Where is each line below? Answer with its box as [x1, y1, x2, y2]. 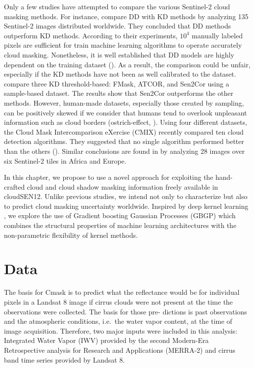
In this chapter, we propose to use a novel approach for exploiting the [4, 172, 213, 182]
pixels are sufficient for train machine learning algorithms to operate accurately [4, 40, 242, 50]
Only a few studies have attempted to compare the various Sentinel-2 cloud [4, 1, 230, 11]
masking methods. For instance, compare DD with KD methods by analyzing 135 [4, 11, 249, 21]
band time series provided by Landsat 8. [4, 354, 125, 365]
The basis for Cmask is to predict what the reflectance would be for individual [4, 287, 240, 297]
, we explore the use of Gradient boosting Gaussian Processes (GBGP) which [4, 210, 236, 221]
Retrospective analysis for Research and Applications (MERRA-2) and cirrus [4, 344, 235, 355]
